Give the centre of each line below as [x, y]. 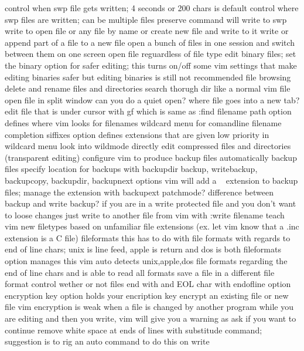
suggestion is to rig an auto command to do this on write [107, 341]
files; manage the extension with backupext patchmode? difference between [139, 192]
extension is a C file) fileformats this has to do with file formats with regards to [148, 237]
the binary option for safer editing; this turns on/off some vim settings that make [151, 65]
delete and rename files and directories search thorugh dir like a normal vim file [148, 88]
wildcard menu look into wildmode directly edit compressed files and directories [148, 146]
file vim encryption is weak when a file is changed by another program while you [149, 307]
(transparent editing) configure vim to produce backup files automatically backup [151, 157]
